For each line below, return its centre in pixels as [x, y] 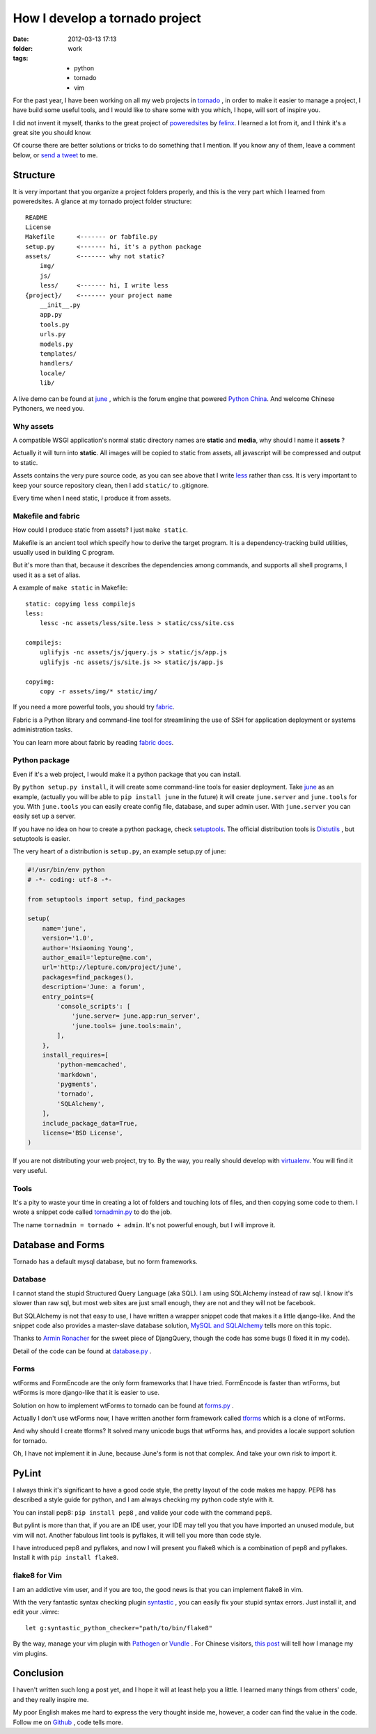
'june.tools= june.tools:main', [127, 1026]
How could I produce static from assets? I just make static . [100, 530]
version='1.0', [68, 938]
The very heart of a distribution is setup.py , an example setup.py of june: [119, 851]
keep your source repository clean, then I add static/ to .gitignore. [111, 485]
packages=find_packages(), [88, 977]
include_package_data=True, [90, 1123]
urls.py [53, 334]
